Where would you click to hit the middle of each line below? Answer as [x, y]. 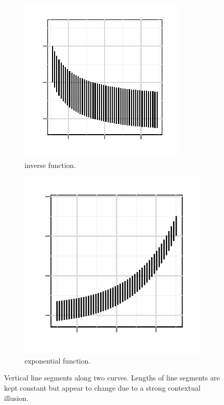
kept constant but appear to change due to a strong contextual [102, 387]
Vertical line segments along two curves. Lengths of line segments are [112, 378]
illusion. [16, 398]
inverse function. [50, 165]
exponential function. [58, 360]
